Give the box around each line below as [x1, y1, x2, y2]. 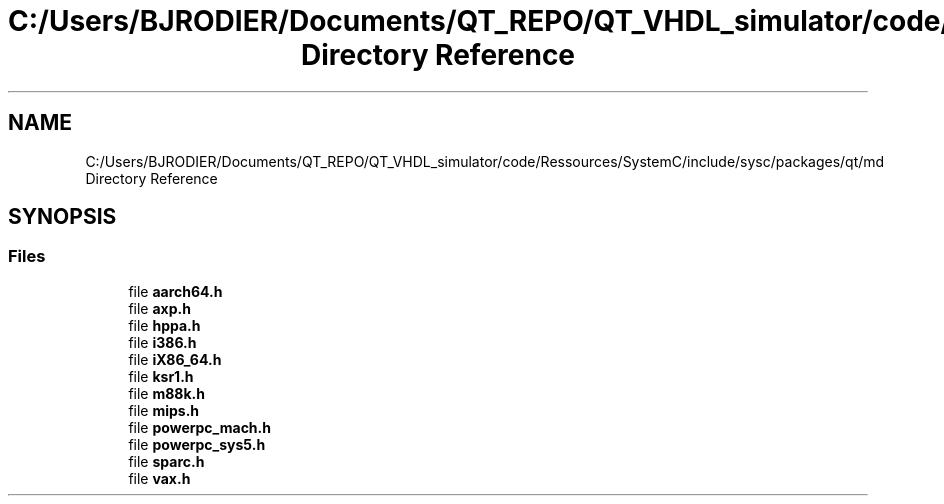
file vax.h [128, 469, 191, 487]
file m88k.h [128, 384, 205, 402]
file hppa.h [128, 316, 201, 334]
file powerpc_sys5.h [128, 435, 266, 453]
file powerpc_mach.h [128, 418, 271, 436]
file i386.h [128, 333, 197, 351]
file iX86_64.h [128, 350, 222, 368]
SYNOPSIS [8, 204, 117, 230]
